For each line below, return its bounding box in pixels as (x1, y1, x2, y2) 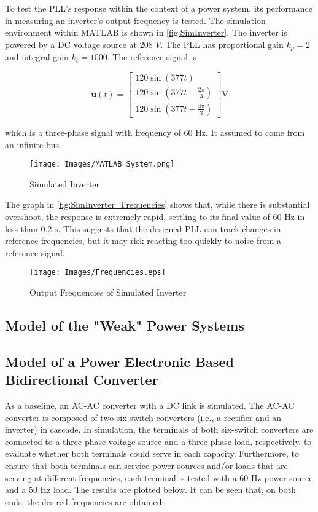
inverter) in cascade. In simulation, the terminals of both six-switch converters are (5, 423, 314, 436)
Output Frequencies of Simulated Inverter (29, 285, 187, 298)
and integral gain (5, 50, 69, 63)
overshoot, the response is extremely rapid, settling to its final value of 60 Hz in (5, 210, 305, 223)
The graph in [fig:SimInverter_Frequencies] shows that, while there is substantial (5, 198, 310, 211)
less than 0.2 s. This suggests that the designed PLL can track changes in (5, 222, 281, 235)
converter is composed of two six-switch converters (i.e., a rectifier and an (5, 411, 282, 423)
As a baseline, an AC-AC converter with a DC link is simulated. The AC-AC (5, 398, 295, 411)
